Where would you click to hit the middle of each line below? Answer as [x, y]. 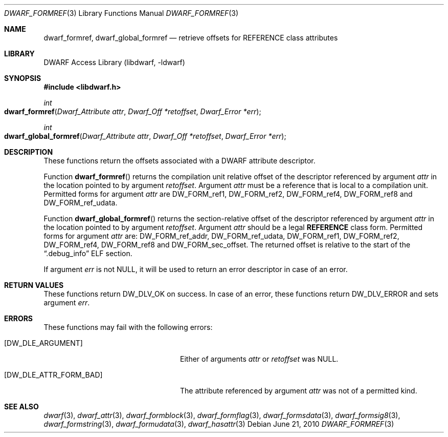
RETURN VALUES [34, 285]
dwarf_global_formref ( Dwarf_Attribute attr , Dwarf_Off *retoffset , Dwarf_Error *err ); [145, 136]
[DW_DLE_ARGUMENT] [43, 343]
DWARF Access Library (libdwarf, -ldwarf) [114, 62]
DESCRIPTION [29, 152]
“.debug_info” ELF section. [88, 253]
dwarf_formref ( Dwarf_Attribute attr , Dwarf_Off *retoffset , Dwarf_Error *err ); [133, 111]
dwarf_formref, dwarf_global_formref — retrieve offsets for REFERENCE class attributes [191, 38]
